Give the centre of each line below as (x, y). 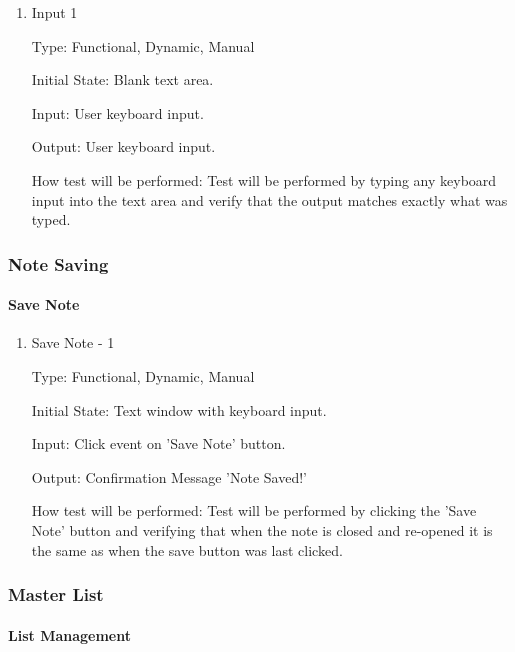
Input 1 (54, 12)
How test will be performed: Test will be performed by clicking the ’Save (254, 510)
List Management (69, 634)
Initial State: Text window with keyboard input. (179, 409)
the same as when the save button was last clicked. (187, 549)
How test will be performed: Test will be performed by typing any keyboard (264, 179)
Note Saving (58, 263)
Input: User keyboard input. (117, 112)
